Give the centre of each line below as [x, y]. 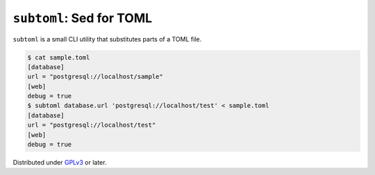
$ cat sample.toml [59, 57]
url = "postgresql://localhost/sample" [95, 77]
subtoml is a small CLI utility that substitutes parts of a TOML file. [107, 39]
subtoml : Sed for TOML [83, 18]
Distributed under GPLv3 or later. [60, 163]
